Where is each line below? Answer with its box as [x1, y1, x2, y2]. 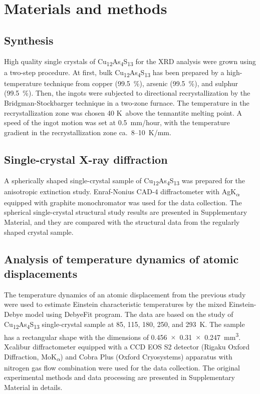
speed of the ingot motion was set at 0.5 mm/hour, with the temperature [4, 117, 230, 128]
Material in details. [4, 381, 63, 392]
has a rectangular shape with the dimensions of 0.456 [4, 331, 167, 342]
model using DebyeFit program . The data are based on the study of [25, 309, 233, 319]
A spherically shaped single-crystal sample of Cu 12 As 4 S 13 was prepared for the [4, 175, 245, 187]
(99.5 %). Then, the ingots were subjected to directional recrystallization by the [4, 88, 250, 98]
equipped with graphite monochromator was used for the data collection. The [4, 197, 242, 207]
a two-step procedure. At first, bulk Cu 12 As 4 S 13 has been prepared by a [4, 67, 224, 79]
